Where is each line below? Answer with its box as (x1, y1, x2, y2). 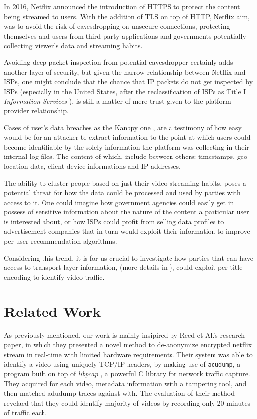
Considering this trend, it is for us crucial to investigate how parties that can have (4, 252, 253, 262)
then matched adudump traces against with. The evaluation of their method (4, 388, 235, 398)
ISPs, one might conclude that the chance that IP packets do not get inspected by (4, 76, 253, 87)
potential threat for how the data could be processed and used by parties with (4, 187, 241, 198)
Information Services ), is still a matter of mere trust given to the (4, 96, 203, 106)
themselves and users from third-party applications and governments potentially (4, 30, 246, 41)
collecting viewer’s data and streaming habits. (4, 40, 143, 51)
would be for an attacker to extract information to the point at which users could (4, 132, 251, 142)
